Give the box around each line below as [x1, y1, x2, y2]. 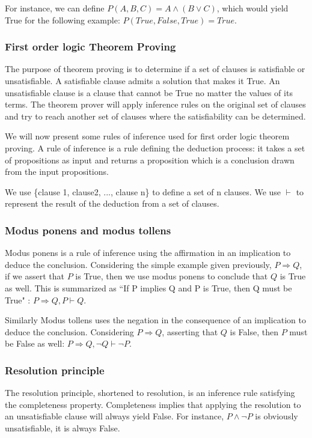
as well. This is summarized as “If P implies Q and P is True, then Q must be [5, 281, 292, 294]
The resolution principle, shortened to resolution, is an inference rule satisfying [5, 386, 295, 399]
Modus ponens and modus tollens [5, 222, 171, 237]
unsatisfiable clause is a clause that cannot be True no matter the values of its [5, 86, 293, 99]
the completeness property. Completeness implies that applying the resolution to [5, 398, 301, 410]
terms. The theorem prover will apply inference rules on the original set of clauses [5, 98, 306, 111]
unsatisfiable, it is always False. [5, 421, 120, 434]
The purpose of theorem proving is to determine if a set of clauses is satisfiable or [5, 62, 305, 75]
